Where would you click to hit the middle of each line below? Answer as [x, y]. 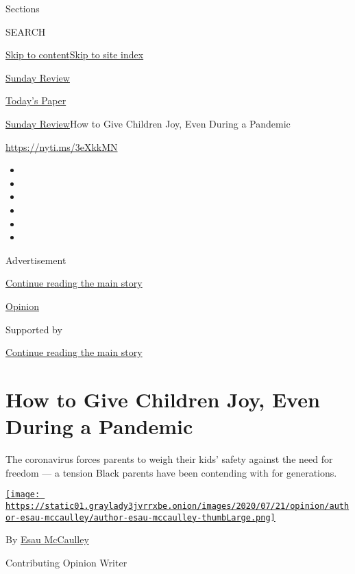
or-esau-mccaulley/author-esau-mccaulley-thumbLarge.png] [140, 517]
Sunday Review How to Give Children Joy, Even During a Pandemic [148, 123]
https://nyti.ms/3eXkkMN [62, 146]
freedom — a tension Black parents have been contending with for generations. [171, 472]
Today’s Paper [36, 100]
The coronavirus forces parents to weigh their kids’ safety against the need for [169, 459]
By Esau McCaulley [47, 539]
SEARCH [26, 31]
